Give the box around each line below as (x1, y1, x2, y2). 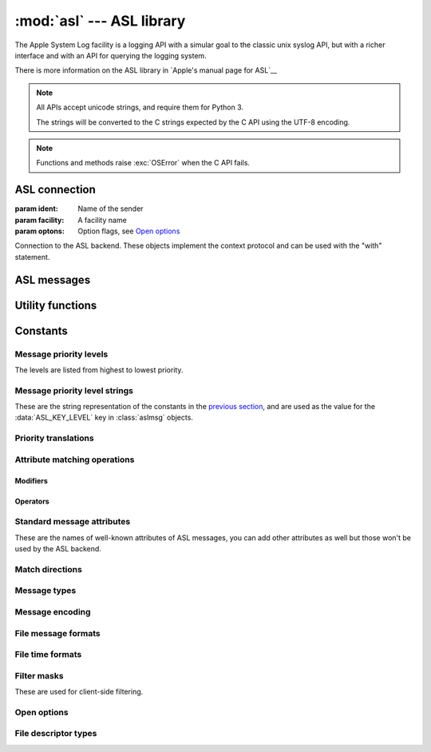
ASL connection (14, 183, 96, 197)
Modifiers (14, 475, 48, 485)
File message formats (14, 627, 101, 639)
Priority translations (14, 432, 95, 444)
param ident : (14, 204, 59, 213)
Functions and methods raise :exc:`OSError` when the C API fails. (36, 158, 251, 168)
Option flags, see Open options (77, 226, 180, 236)
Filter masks (14, 670, 64, 681)
